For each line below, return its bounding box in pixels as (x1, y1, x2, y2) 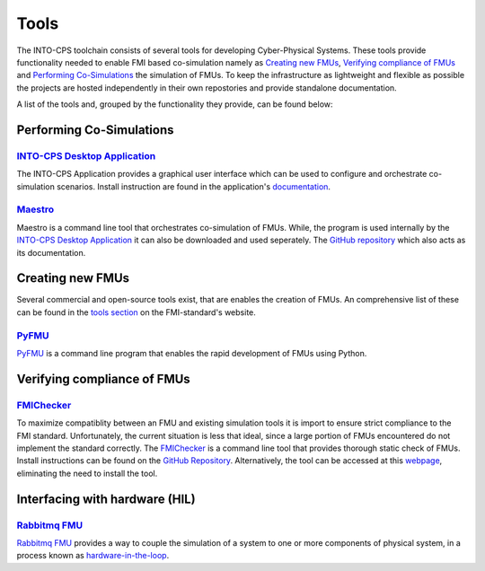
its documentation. (16, 247, 86, 258)
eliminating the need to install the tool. (16, 468, 158, 479)
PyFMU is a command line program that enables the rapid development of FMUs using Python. (16, 348, 367, 359)
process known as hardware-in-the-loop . (16, 550, 170, 561)
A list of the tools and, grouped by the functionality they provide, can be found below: (16, 99, 333, 110)
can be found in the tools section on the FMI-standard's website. (16, 306, 256, 318)
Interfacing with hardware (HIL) (16, 491, 197, 506)
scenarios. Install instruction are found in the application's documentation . (57, 180, 331, 192)
